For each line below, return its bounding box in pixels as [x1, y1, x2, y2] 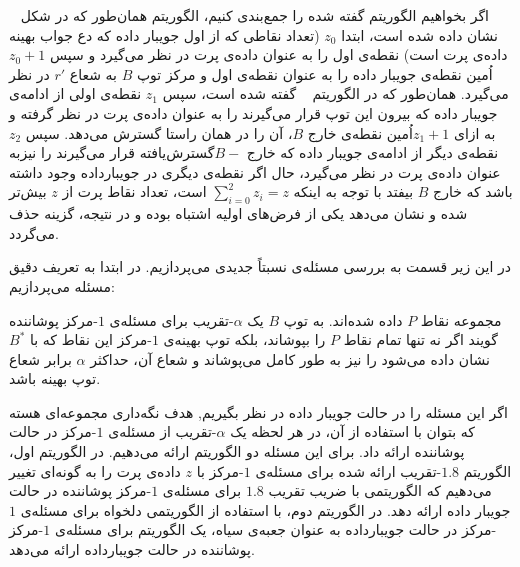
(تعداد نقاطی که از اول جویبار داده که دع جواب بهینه [9, 24, 320, 45]
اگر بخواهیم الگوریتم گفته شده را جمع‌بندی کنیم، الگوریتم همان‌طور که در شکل [20, 5, 490, 25]
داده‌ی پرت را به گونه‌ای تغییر [9, 460, 181, 481]
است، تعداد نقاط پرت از [62, 181, 207, 202]
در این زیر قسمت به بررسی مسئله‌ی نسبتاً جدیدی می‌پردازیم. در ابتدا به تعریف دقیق [9, 256, 511, 277]
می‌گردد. [9, 222, 59, 243]
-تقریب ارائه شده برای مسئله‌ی [255, 460, 442, 481]
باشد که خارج [433, 181, 513, 202]
